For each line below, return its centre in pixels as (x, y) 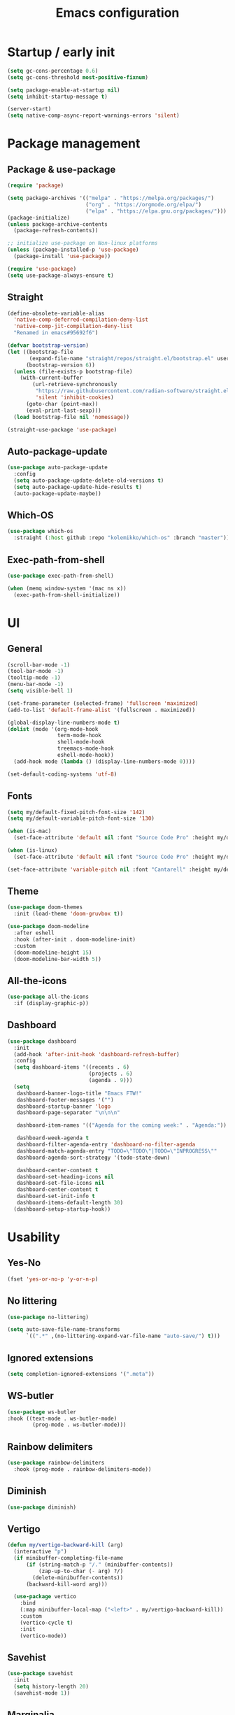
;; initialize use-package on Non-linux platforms (83, 243)
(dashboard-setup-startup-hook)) (62, 1209)
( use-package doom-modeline (48, 927)
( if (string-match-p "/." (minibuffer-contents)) (99, 1565)
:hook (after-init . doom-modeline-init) (75, 939)
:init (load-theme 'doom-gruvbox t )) (69, 914)
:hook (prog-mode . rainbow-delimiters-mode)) (83, 1469)
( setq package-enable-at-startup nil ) (64, 90)
